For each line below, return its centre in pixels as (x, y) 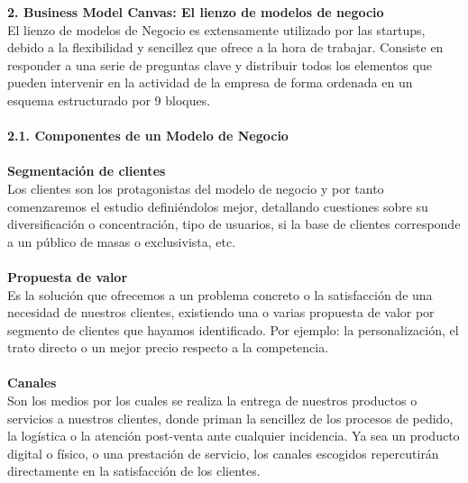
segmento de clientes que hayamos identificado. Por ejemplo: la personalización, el (233, 329)
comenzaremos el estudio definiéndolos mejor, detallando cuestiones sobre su (218, 206)
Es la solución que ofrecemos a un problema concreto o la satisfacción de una (220, 294)
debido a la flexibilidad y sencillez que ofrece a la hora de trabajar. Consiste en (225, 47)
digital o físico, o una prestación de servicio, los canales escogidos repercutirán (223, 453)
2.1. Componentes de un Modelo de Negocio (148, 136)
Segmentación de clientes (87, 171)
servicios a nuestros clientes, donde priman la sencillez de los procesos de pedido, (230, 418)
